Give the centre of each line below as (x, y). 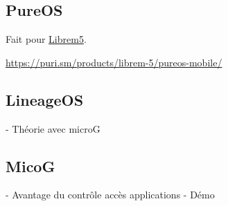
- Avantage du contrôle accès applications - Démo (110, 195)
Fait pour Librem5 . (46, 39)
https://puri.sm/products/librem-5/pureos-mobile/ (114, 62)
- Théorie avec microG (53, 128)
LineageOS (45, 99)
